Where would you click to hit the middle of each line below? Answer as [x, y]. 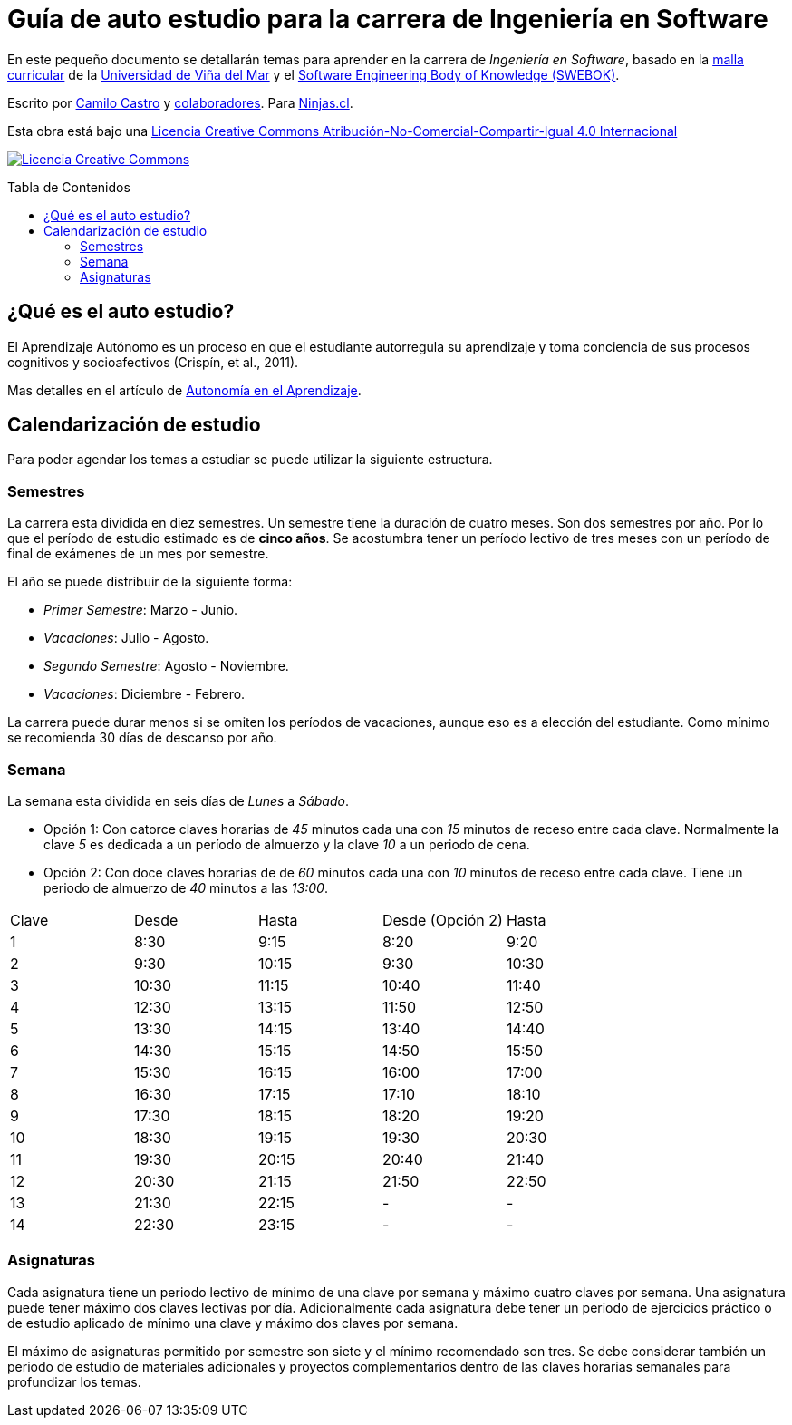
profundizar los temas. [74, 1381]
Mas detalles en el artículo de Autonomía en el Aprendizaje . [184, 390]
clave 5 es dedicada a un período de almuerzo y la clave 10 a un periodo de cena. [287, 844]
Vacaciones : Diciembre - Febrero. [145, 694]
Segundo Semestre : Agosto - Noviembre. [166, 666]
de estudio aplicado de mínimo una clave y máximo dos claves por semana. [233, 1323]
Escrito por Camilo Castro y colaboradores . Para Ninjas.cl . [180, 102]
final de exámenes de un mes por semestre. [138, 554]
